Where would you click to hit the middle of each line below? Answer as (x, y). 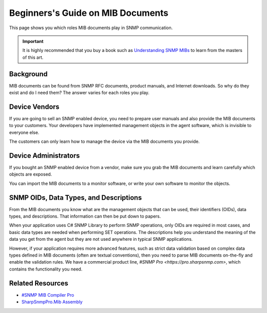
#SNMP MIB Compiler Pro (48, 295)
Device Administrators (44, 156)
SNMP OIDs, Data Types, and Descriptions (75, 198)
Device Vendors (34, 107)
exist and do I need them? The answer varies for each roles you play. (79, 93)
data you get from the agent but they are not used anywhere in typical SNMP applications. (101, 239)
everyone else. (24, 132)
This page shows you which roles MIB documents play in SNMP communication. (91, 28)
